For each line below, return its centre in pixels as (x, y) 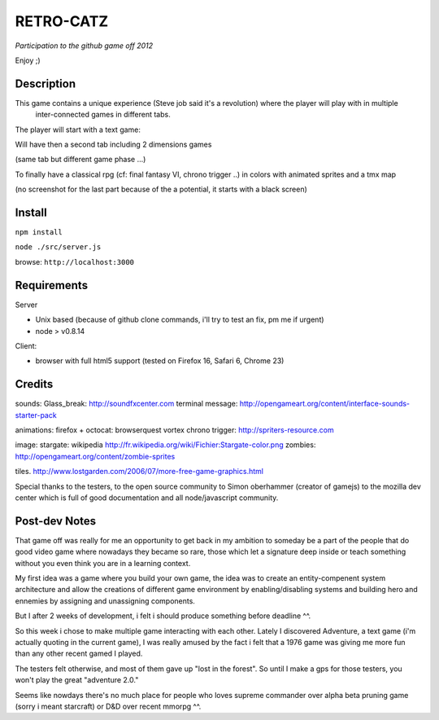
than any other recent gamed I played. (79, 654)
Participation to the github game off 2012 (84, 46)
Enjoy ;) (28, 60)
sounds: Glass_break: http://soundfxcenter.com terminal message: (126, 404)
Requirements (52, 285)
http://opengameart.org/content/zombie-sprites (95, 456)
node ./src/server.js (58, 247)
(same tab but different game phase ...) (80, 160)
